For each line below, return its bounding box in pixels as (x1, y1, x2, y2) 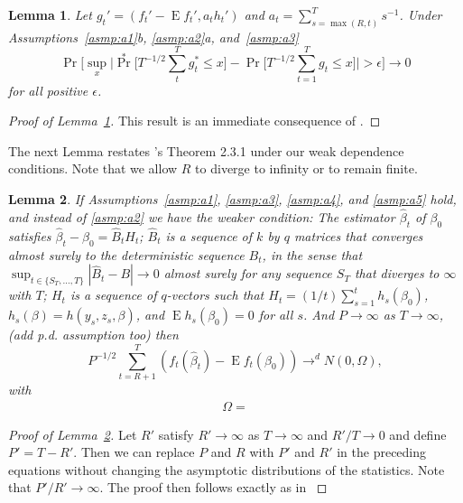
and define (389, 424, 447, 443)
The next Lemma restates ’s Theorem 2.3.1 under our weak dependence (8, 141, 404, 160)
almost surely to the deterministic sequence (8, 245, 245, 264)
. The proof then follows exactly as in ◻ (99, 478, 328, 497)
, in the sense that (262, 245, 363, 264)
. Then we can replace (73, 442, 195, 461)
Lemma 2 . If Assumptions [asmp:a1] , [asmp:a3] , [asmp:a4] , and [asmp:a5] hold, (8, 189, 457, 208)
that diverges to (354, 264, 440, 283)
